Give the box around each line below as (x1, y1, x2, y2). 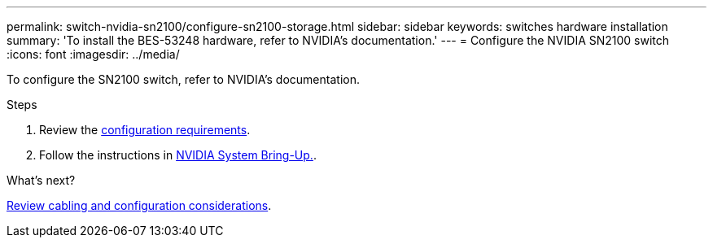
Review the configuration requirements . (39, 123, 251, 137)
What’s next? (7, 173, 76, 187)
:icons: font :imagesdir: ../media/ (7, 47, 180, 61)
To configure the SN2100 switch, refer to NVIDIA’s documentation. (7, 72, 360, 86)
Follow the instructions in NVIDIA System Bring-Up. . (39, 148, 317, 162)
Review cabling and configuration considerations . (7, 198, 272, 212)
